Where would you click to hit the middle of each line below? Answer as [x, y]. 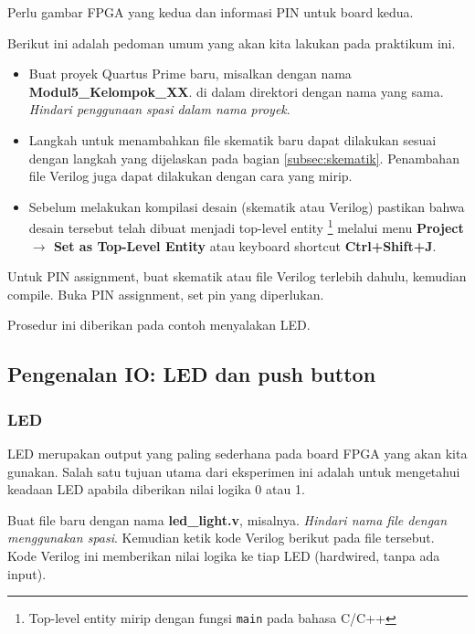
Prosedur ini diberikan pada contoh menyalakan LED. [159, 325]
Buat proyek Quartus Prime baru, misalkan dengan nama [190, 74]
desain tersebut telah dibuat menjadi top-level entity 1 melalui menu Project [246, 226]
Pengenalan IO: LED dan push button [192, 374]
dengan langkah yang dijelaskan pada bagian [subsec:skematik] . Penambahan [244, 158]
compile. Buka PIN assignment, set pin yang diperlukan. [166, 294]
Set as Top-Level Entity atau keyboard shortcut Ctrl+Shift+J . [245, 245]
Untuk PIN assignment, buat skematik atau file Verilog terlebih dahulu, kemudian [237, 276]
